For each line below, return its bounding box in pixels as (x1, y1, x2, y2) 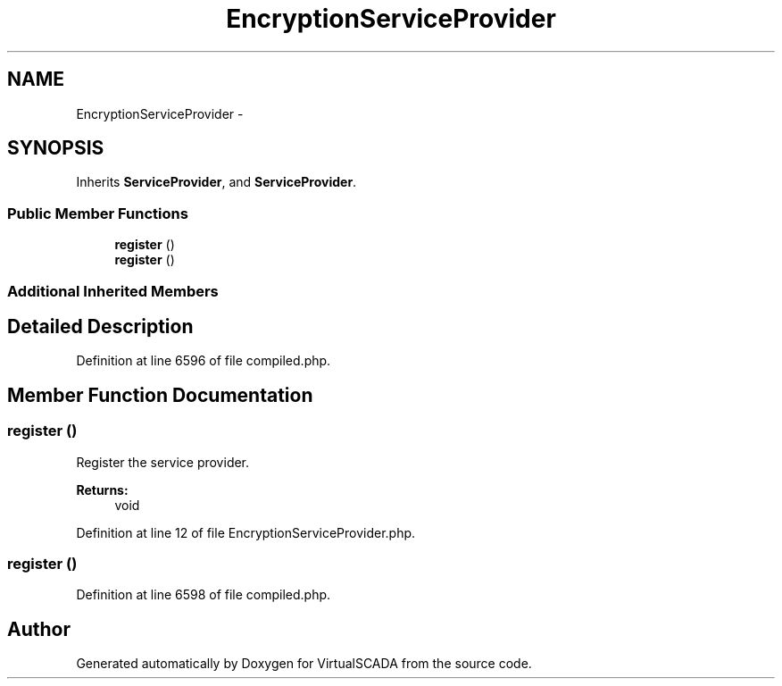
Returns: (76, 481, 129, 498)
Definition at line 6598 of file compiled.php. (76, 587, 331, 603)
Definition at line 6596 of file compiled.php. (76, 353, 331, 369)
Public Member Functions (7, 204, 188, 222)
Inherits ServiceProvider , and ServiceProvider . (76, 174, 357, 190)
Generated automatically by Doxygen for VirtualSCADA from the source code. (76, 656, 532, 672)
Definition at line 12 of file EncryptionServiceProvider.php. (76, 524, 416, 540)
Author (7, 617, 71, 640)
